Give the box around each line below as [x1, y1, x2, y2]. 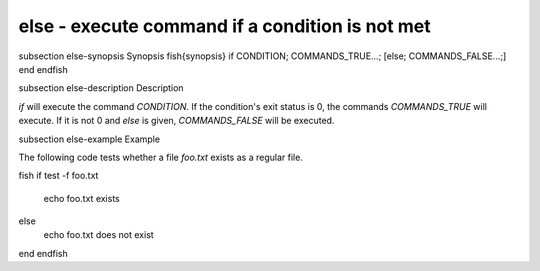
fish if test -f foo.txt [18, 170, 99, 182]
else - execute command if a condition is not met [18, 15, 431, 37]
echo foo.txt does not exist [43, 229, 154, 241]
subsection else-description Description [18, 82, 184, 94]
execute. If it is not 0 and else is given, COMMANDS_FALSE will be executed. [18, 115, 335, 127]
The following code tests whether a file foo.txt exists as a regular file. [18, 151, 304, 163]
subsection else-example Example [18, 133, 160, 145]
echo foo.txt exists [43, 192, 120, 204]
